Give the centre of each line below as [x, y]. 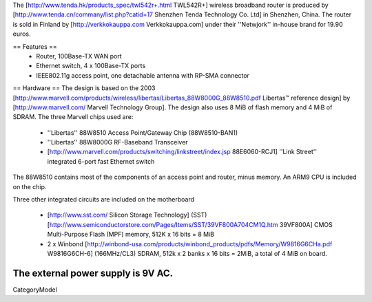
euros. [22, 34]
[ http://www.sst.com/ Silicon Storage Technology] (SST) [127, 215]
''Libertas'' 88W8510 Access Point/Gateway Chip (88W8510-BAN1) [143, 132]
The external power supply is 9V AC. [93, 273]
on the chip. [30, 186]
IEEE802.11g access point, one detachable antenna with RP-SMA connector [143, 75]
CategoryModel [35, 290]
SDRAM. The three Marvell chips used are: [73, 117]
